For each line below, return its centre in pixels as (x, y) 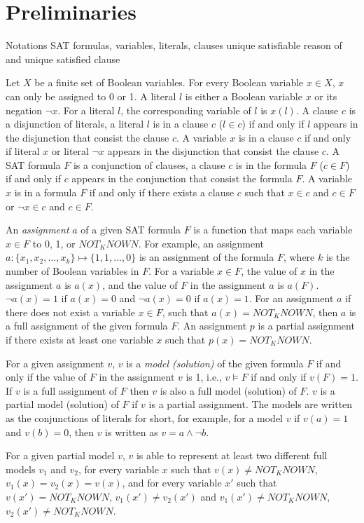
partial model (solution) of (62, 404)
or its (326, 96)
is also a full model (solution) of (228, 390)
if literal (23, 151)
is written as (132, 432)
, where (299, 257)
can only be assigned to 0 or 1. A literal (91, 96)
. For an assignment (291, 298)
